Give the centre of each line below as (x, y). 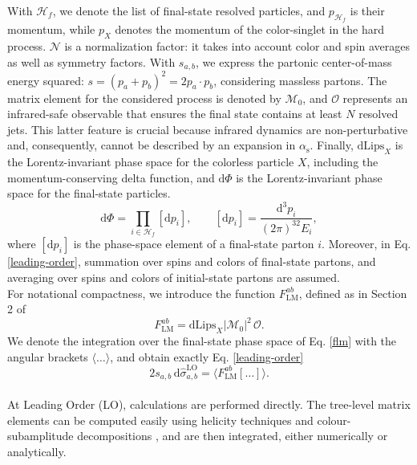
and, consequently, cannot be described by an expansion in (152, 145)
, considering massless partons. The (300, 80)
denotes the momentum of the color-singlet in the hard (249, 29)
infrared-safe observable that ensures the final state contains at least (175, 114)
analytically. (37, 451)
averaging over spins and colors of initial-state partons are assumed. (174, 277)
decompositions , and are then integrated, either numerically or (233, 436)
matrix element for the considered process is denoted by (144, 98)
